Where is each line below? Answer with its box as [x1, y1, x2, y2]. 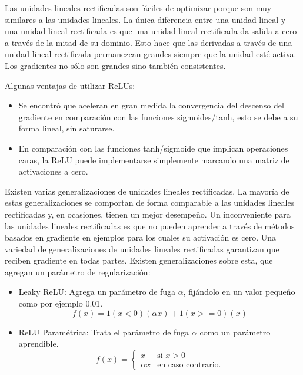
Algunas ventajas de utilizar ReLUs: [5, 79, 135, 91]
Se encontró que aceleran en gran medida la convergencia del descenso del [18, 99, 284, 111]
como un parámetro [199, 325, 271, 338]
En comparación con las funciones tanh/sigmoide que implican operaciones [18, 142, 288, 154]
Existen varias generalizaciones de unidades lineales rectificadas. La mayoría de [5, 185, 289, 197]
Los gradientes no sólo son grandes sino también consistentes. [5, 59, 226, 71]
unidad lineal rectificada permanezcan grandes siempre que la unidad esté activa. [5, 48, 297, 60]
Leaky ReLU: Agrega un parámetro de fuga [18, 285, 176, 298]
